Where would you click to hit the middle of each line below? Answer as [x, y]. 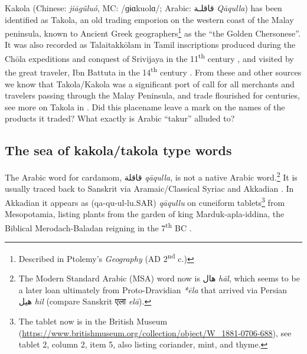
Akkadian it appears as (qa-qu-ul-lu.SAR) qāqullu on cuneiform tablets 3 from [145, 201]
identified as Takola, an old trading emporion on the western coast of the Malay [149, 19]
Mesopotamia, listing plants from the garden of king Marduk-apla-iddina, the [145, 214]
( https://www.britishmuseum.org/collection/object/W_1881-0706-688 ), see [155, 332]
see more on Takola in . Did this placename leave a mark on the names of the [145, 106]
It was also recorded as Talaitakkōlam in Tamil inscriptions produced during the [150, 45]
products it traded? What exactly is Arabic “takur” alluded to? [120, 118]
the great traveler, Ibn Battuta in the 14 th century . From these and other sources [153, 71]
